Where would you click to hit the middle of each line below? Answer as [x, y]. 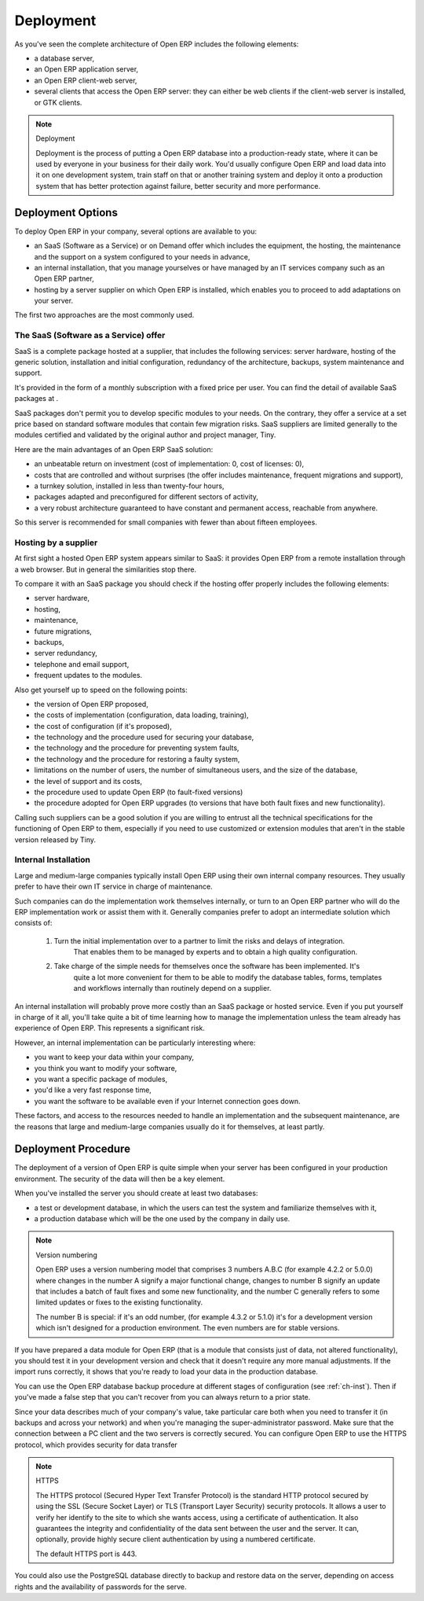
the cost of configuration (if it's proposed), [103, 726]
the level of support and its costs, [88, 781]
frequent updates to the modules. [88, 675]
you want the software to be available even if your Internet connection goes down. [168, 1101]
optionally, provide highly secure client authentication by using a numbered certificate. [175, 1539]
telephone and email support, [82, 664]
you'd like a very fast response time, [93, 1090]
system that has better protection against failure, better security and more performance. [178, 186]
